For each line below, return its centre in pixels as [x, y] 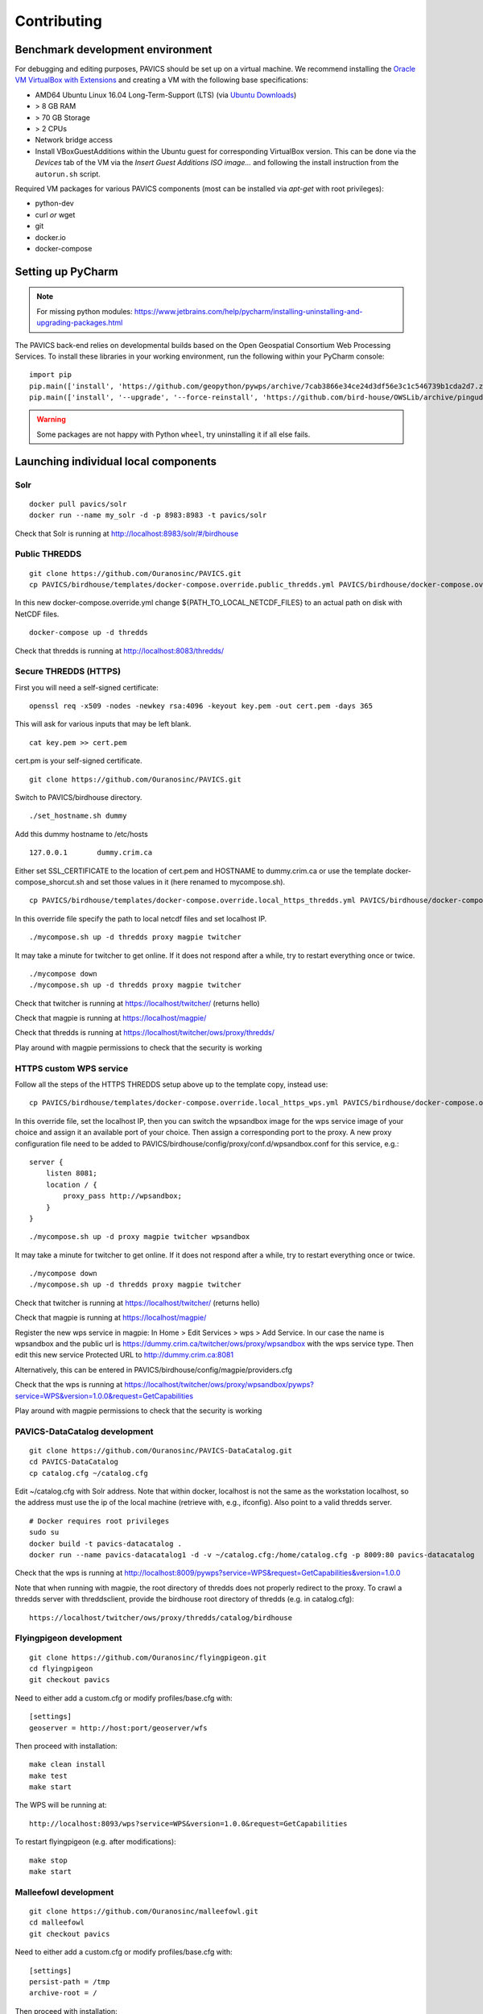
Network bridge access [74, 140]
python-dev [54, 203]
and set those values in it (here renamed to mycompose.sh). [186, 881]
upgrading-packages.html [80, 323]
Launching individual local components [116, 461]
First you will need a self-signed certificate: [87, 687]
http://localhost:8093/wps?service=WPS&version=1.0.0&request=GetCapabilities [188, 1823]
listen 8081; [71, 1173]
